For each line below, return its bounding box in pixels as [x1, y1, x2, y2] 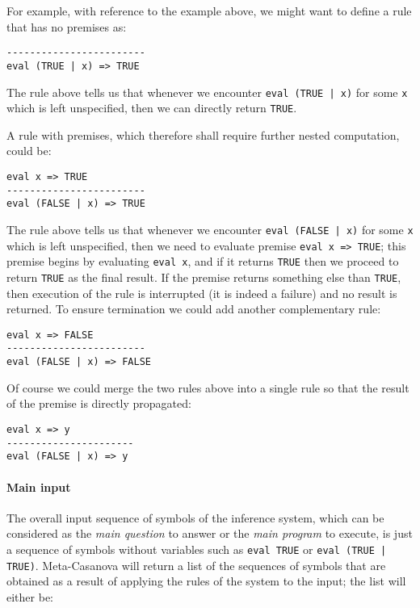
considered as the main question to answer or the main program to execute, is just [6, 525, 413, 542]
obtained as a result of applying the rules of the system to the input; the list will [6, 572, 406, 589]
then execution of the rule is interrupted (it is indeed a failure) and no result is [6, 284, 397, 301]
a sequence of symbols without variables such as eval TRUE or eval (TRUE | [6, 540, 387, 557]
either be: [6, 588, 53, 605]
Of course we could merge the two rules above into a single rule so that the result [6, 379, 409, 396]
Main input [6, 478, 71, 495]
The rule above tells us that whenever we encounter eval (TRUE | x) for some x [6, 83, 408, 100]
